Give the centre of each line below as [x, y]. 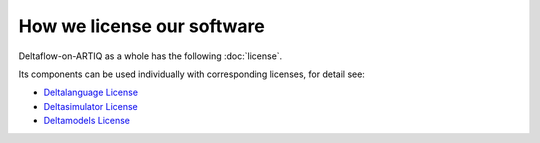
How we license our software [141, 26]
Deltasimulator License [91, 106]
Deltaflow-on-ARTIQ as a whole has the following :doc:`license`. [150, 56]
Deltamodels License [86, 121]
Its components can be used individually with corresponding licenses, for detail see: [191, 74]
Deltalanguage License [91, 92]
